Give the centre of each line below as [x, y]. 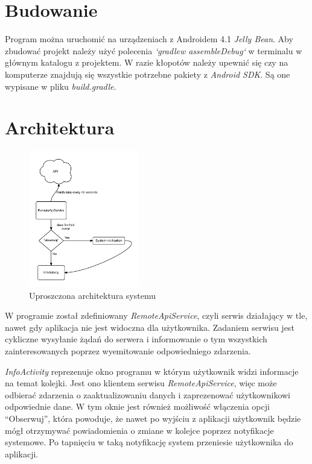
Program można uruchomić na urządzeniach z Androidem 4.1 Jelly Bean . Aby [149, 39]
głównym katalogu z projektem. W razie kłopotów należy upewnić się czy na [147, 62]
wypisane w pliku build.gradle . [61, 86]
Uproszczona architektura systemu [92, 295]
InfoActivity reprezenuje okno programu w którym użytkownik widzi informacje [152, 371]
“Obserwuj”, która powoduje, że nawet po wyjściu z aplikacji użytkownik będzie [153, 419]
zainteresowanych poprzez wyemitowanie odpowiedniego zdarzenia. [128, 351]
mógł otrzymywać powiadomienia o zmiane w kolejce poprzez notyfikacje [139, 430]
